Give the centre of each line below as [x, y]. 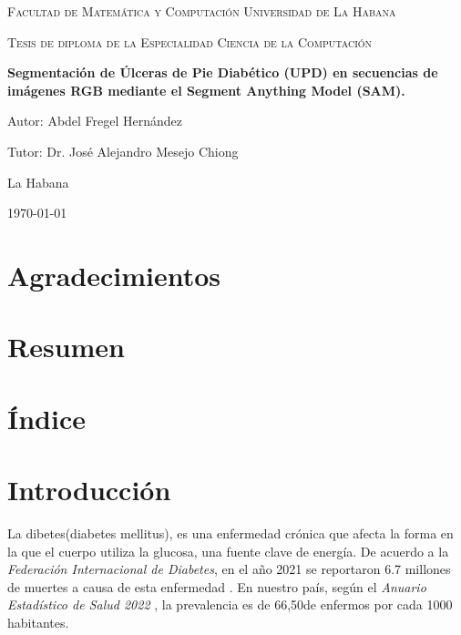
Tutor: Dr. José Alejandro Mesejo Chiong [123, 151]
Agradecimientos [114, 275]
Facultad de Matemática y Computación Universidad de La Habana [202, 11]
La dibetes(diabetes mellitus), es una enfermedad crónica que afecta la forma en [230, 533]
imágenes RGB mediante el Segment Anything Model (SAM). [206, 90]
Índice [46, 418]
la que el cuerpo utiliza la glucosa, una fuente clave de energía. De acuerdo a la [228, 551]
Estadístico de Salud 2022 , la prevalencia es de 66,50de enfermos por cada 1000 [230, 604]
